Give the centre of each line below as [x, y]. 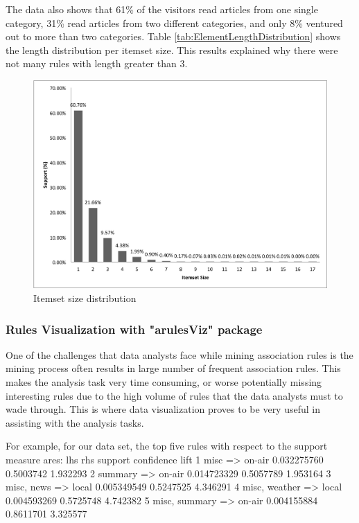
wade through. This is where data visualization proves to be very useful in [163, 409]
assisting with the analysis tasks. [75, 422]
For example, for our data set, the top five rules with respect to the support [167, 446]
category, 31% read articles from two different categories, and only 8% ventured [174, 23]
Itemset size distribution [85, 298]
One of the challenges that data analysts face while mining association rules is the [179, 354]
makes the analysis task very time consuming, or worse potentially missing [164, 382]
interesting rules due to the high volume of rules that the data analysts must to [174, 395]
